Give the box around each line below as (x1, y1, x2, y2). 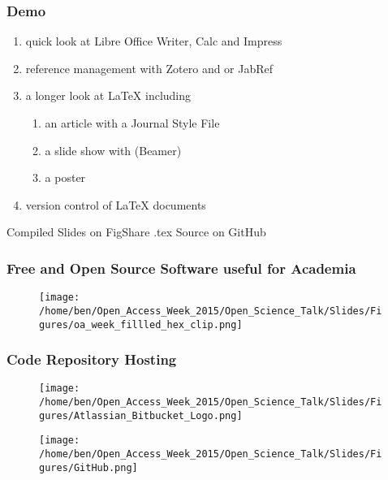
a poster (45, 169, 86, 186)
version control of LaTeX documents (25, 196, 206, 213)
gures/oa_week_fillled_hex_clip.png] (39, 318, 243, 331)
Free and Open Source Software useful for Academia (6, 257, 356, 278)
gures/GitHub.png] (39, 461, 138, 474)
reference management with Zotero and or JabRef (25, 59, 274, 76)
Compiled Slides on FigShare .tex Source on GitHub (6, 223, 266, 240)
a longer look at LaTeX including (25, 87, 192, 104)
